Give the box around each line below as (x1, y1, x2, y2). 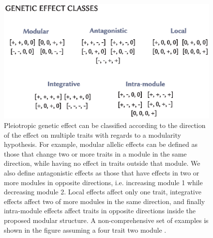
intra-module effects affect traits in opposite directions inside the (4, 206, 196, 216)
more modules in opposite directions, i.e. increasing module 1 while (4, 177, 203, 187)
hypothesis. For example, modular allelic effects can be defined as (4, 139, 198, 149)
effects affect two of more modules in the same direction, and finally (4, 196, 205, 206)
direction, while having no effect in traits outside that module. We (4, 158, 200, 168)
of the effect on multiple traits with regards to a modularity (4, 129, 181, 140)
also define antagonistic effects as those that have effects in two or (4, 168, 199, 177)
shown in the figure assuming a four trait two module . (4, 224, 167, 235)
